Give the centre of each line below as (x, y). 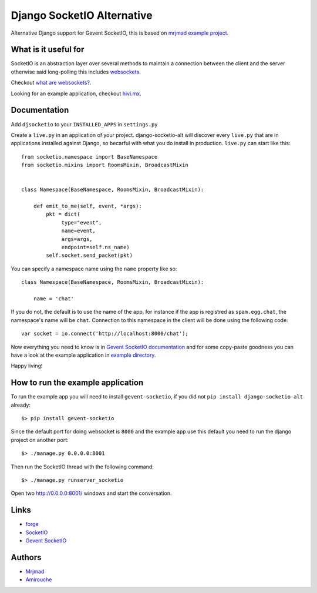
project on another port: (40, 440)
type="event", (82, 222)
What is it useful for (48, 50)
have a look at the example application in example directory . (83, 355)
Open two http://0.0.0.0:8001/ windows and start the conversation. (91, 493)
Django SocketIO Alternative (82, 15)
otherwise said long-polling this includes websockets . (76, 72)
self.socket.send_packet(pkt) (90, 255)
